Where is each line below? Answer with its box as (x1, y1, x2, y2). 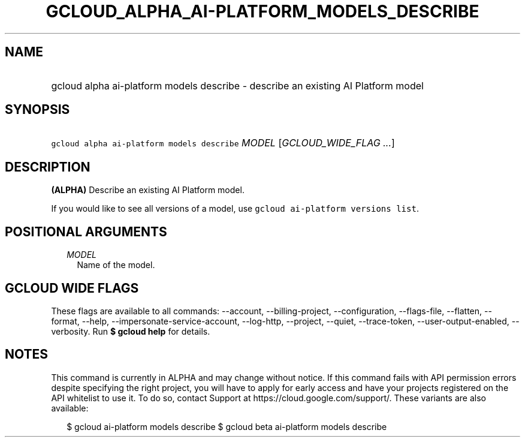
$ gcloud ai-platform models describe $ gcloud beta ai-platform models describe (67, 421, 387, 432)
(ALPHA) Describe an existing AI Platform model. (51, 185, 245, 196)
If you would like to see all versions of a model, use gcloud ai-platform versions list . (51, 203, 419, 214)
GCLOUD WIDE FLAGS (5, 280, 139, 296)
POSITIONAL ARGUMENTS (5, 224, 167, 239)
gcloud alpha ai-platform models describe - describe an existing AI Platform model (51, 79, 424, 92)
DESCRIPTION (5, 159, 90, 175)
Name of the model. (77, 260, 155, 270)
